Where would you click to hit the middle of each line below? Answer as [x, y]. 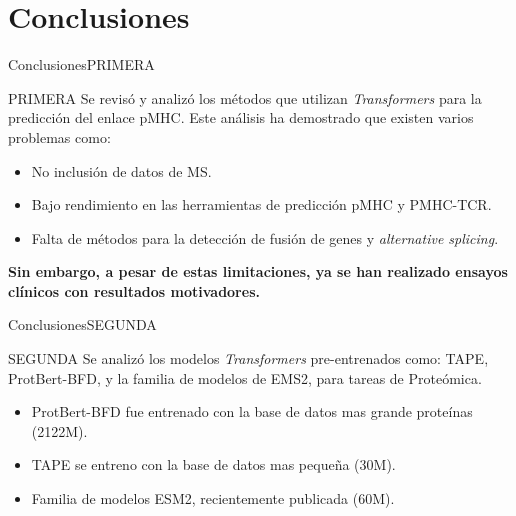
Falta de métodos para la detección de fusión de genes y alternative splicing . [265, 237]
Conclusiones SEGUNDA [82, 324]
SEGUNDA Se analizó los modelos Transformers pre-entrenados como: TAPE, [248, 358]
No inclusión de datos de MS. [121, 170]
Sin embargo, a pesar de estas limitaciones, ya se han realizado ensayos [258, 271]
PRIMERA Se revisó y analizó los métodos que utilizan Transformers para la [245, 97]
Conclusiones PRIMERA [81, 64]
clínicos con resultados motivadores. [134, 290]
